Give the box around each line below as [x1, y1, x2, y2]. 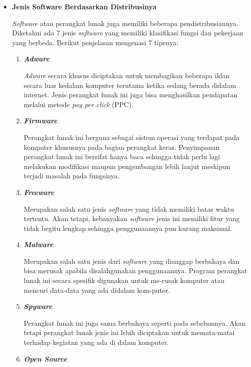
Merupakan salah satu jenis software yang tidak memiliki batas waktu [24, 203, 234, 214]
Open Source [24, 353, 67, 364]
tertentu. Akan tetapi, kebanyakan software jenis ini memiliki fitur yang [24, 213, 240, 224]
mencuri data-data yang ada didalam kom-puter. [24, 284, 170, 295]
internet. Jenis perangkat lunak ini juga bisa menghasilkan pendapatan [24, 89, 238, 100]
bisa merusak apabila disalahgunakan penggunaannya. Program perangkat [24, 265, 248, 276]
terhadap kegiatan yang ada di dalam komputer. [24, 337, 169, 347]
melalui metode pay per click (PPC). [24, 99, 134, 109]
